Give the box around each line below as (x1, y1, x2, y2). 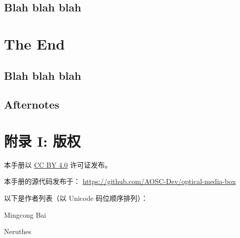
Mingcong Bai (4, 209, 46, 220)
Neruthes (4, 226, 31, 237)
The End (4, 33, 65, 54)
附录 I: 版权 (4, 130, 81, 151)
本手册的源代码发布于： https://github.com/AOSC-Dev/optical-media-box (4, 176, 236, 186)
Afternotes (4, 97, 60, 112)
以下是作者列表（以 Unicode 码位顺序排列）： (4, 193, 148, 203)
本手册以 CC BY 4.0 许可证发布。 (4, 159, 112, 170)
